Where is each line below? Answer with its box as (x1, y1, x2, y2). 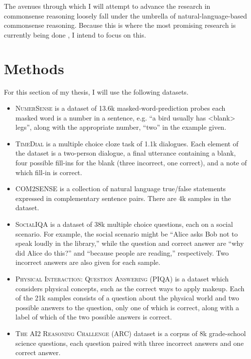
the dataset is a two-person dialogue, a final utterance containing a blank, (15, 148, 236, 158)
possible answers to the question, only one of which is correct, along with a (15, 302, 239, 312)
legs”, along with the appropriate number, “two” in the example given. (15, 122, 227, 132)
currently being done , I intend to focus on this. (4, 29, 146, 40)
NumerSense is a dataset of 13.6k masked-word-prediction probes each (15, 103, 226, 113)
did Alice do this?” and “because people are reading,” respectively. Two (15, 247, 229, 258)
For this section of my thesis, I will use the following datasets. (4, 86, 189, 97)
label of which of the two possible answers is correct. (15, 312, 172, 322)
